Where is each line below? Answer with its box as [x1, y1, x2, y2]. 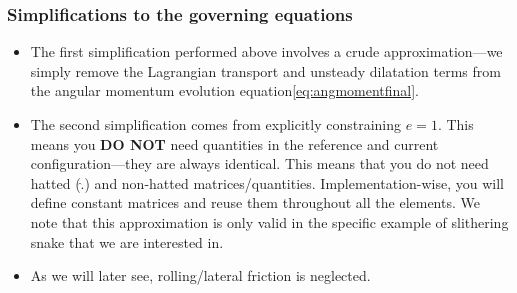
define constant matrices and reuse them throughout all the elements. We [30, 192, 480, 213]
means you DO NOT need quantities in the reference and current [30, 133, 439, 154]
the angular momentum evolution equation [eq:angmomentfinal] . [30, 80, 420, 101]
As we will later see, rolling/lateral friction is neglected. [30, 265, 371, 286]
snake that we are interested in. [30, 231, 224, 252]
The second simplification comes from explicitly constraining [30, 114, 402, 134]
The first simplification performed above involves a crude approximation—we [30, 41, 503, 62]
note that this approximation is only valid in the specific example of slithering [30, 211, 509, 232]
